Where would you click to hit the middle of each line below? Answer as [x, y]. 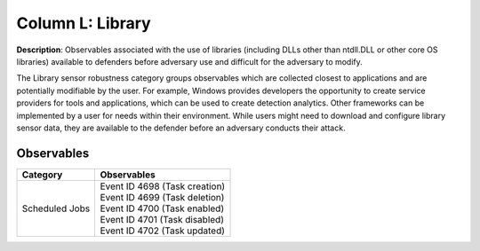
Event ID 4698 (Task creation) [163, 186]
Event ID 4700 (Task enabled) [162, 208]
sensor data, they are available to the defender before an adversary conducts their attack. [181, 128]
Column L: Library [84, 23]
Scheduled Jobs [56, 208]
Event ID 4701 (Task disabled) [162, 219]
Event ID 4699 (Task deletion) [162, 197]
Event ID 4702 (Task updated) [163, 231]
